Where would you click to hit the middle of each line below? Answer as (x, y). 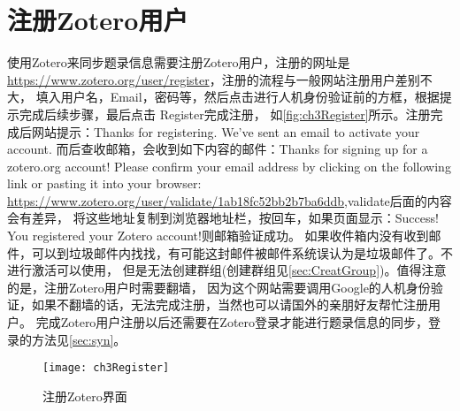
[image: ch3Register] (106, 368)
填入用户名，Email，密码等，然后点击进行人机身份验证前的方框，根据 (238, 97)
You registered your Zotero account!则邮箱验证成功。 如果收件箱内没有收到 (218, 236)
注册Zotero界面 (85, 396)
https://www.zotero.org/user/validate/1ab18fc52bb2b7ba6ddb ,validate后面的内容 (230, 200)
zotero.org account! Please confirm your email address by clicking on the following (229, 166)
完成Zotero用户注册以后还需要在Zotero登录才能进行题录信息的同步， (232, 322)
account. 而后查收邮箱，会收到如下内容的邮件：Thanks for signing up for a (218, 149)
